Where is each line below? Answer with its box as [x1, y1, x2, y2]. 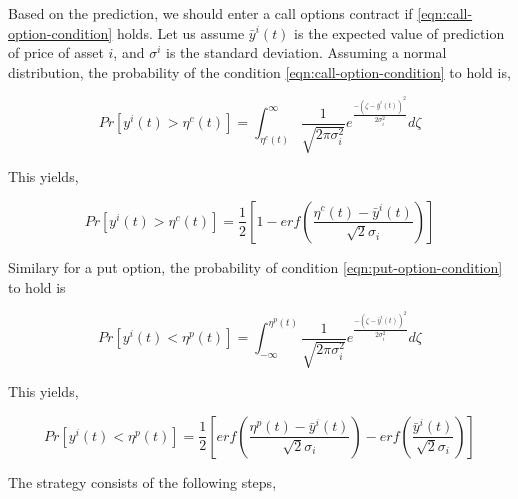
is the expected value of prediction [294, 22, 505, 43]
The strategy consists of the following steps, [8, 471, 277, 492]
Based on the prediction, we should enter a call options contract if [8, 3, 413, 23]
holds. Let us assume [116, 22, 245, 43]
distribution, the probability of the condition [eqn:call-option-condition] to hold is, [8, 61, 511, 82]
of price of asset [8, 42, 104, 63]
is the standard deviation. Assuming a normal [165, 42, 447, 63]
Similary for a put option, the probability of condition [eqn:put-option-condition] [8, 256, 503, 277]
